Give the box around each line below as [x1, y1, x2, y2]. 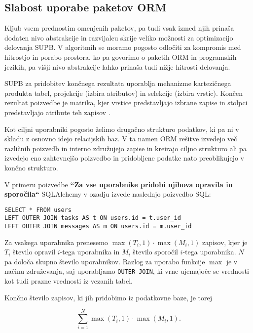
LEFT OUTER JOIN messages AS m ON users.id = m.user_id [4, 223, 192, 230]
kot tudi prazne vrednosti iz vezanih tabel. [4, 276, 133, 286]
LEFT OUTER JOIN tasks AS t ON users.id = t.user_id [4, 214, 181, 222]
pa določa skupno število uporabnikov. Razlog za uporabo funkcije [4, 256, 205, 266]
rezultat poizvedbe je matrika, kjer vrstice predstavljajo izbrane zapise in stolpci [4, 97, 248, 108]
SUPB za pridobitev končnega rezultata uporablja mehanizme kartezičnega [4, 78, 231, 88]
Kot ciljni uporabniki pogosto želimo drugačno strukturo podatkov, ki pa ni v [4, 124, 239, 134]
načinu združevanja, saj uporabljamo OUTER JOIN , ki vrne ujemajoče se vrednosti [4, 266, 249, 276]
